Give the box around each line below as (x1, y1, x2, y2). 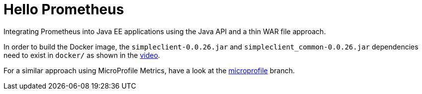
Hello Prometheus (3, 1, 124, 18)
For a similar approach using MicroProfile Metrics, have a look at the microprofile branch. (3, 66, 295, 75)
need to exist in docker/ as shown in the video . (3, 50, 160, 59)
